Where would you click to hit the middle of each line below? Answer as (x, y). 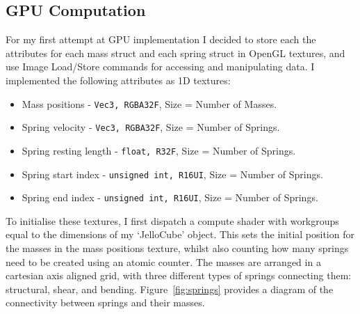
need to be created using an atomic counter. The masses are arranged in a (163, 261)
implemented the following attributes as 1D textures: (118, 80)
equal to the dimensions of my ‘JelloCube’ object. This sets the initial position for (180, 234)
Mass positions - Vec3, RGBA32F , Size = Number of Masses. (149, 103)
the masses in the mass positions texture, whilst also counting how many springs (177, 248)
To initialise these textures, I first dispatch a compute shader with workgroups (172, 220)
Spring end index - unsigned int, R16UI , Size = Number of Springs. (170, 197)
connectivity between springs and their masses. (105, 303)
